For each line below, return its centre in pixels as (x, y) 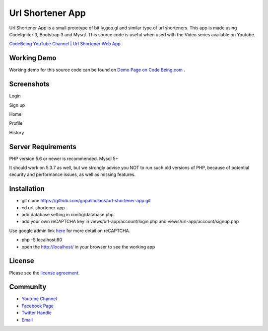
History (17, 132)
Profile (16, 123)
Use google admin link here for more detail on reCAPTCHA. (70, 231)
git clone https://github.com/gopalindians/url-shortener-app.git (86, 201)
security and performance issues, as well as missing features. (72, 174)
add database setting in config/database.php (67, 215)
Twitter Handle (37, 313)
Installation (27, 189)
